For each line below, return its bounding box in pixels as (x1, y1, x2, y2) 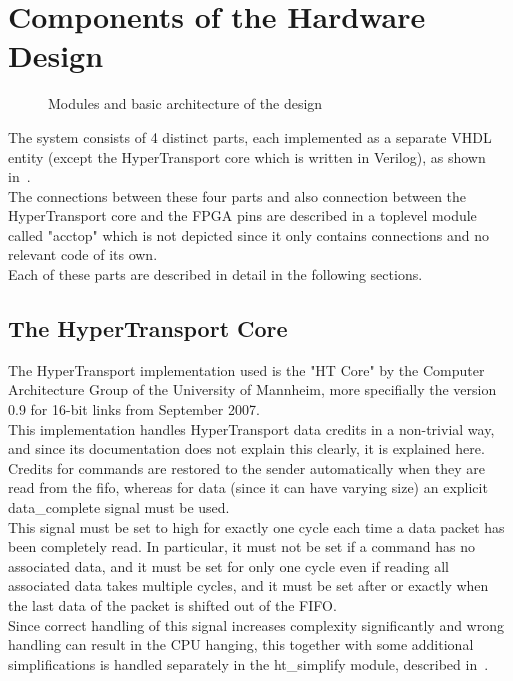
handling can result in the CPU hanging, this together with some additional (8, 634, 474, 655)
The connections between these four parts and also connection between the (8, 185, 467, 206)
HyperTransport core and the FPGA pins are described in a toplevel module (8, 205, 477, 226)
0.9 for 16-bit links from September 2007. (8, 399, 260, 420)
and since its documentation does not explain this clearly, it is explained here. (8, 438, 485, 459)
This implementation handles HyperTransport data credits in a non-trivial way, (8, 418, 495, 439)
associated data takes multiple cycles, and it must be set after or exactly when (8, 575, 489, 596)
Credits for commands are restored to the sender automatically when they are (8, 457, 485, 478)
